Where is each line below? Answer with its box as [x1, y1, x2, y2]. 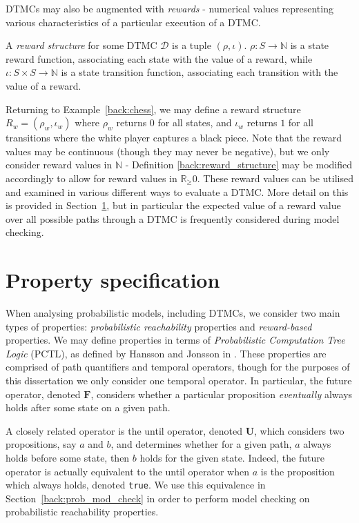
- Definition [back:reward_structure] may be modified [125, 157, 353, 172]
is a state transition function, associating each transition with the [61, 65, 338, 79]
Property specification [6, 266, 220, 294]
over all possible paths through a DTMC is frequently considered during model [6, 211, 340, 226]
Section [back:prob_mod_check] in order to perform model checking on [6, 491, 310, 505]
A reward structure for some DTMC [6, 38, 157, 52]
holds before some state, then [6, 450, 130, 464]
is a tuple [172, 38, 211, 52]
